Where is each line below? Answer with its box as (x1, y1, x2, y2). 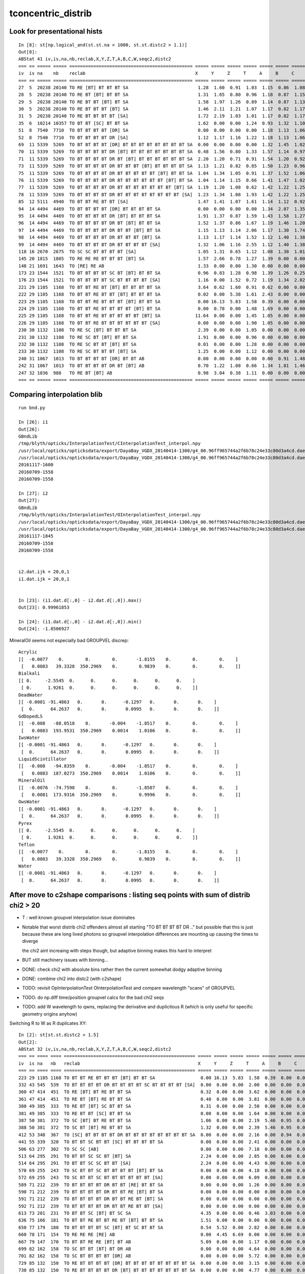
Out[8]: (18, 49, 38, 55)
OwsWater (18, 799, 40, 805)
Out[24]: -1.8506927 (18, 626, 70, 632)
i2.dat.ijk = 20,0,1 (18, 569, 70, 575)
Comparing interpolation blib (9, 390, 103, 399)
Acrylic (18, 649, 38, 655)
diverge (22, 938, 38, 944)
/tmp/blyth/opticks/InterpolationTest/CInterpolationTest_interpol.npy (18, 441, 201, 446)
